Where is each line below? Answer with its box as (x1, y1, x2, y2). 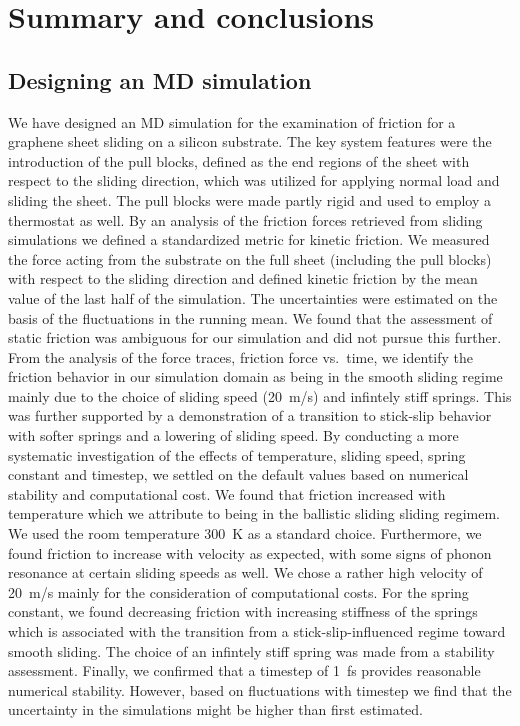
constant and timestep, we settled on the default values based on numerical (8, 464, 469, 485)
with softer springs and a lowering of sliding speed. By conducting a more (8, 425, 459, 446)
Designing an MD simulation (8, 64, 312, 95)
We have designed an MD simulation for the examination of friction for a (8, 111, 456, 132)
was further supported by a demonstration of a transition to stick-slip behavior (8, 405, 492, 426)
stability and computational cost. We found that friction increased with (8, 483, 446, 504)
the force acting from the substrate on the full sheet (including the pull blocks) (8, 248, 492, 269)
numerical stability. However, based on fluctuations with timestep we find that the (8, 679, 512, 700)
